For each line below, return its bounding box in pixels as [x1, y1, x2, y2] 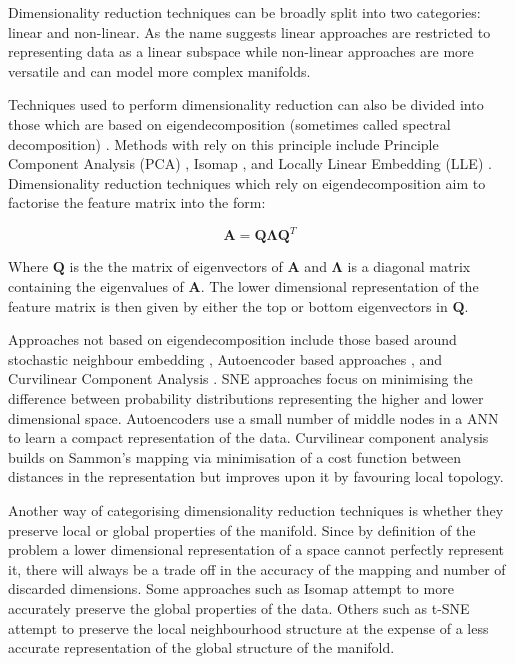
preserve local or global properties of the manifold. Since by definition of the [8, 519, 476, 540]
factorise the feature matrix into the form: [8, 192, 266, 213]
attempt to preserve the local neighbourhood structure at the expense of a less [8, 617, 489, 638]
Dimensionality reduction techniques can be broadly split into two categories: [8, 2, 481, 22]
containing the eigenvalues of [8, 276, 184, 297]
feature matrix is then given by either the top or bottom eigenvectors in [8, 295, 448, 316]
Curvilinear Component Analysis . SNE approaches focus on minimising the [8, 368, 473, 389]
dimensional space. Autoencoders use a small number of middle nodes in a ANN [8, 407, 499, 428]
